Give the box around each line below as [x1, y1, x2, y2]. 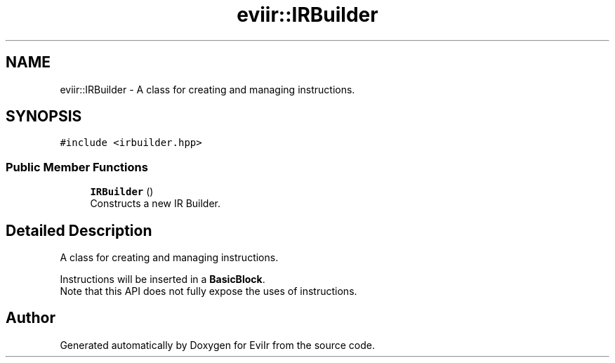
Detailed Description [6, 221, 152, 239]
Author [6, 309, 55, 327]
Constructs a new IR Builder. [90, 197, 221, 210]
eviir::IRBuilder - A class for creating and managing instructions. [60, 83, 355, 95]
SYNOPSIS [6, 107, 82, 126]
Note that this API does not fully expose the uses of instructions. [60, 285, 357, 298]
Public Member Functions [6, 159, 148, 174]
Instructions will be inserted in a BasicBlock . [60, 273, 265, 286]
